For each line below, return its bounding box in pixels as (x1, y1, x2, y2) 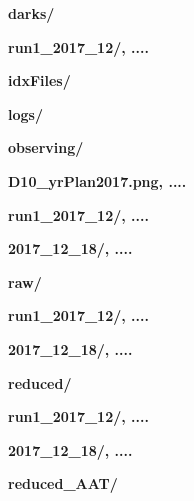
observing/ (8, 137, 84, 158)
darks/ (8, 3, 55, 23)
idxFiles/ (8, 70, 71, 91)
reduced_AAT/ (8, 473, 118, 494)
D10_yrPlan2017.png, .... (8, 170, 187, 191)
